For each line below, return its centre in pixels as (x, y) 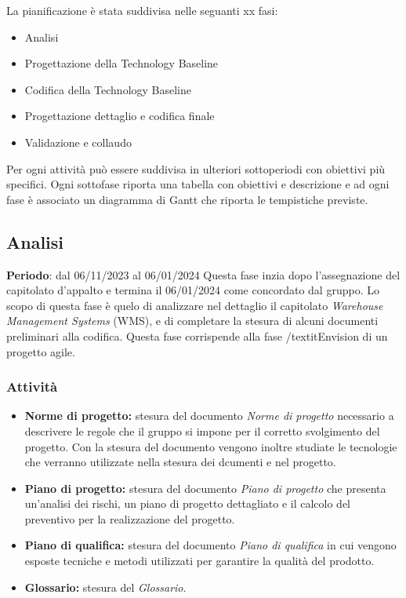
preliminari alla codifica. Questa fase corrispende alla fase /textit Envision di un (197, 335)
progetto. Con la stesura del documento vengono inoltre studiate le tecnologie (211, 446)
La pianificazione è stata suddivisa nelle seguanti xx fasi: (142, 10)
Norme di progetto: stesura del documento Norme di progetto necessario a (209, 416)
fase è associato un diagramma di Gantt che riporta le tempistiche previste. (187, 199)
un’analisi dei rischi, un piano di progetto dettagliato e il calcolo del (188, 503)
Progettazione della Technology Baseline (121, 63)
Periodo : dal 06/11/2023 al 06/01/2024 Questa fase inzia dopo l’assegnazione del (203, 274)
